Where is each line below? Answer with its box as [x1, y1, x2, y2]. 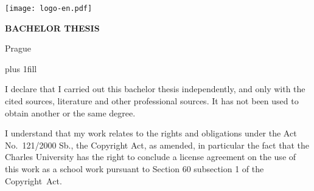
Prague [5, 42, 32, 55]
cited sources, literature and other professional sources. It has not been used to [5, 95, 299, 107]
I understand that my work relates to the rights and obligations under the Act [5, 127, 297, 139]
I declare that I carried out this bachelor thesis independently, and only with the [5, 82, 305, 95]
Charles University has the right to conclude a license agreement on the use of [5, 150, 296, 163]
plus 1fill [5, 62, 37, 75]
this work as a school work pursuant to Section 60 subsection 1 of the [5, 163, 264, 175]
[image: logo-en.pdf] [5, 4, 92, 13]
